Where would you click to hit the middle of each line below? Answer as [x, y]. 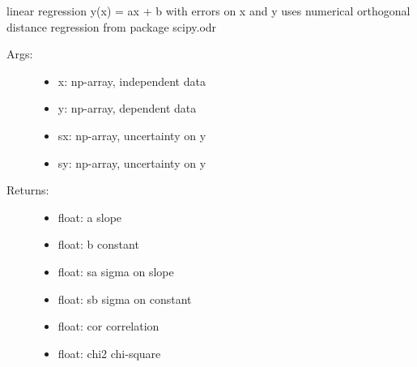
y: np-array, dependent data [127, 108]
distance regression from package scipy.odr [112, 26]
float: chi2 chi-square [109, 353]
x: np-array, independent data [132, 81]
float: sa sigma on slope [116, 271]
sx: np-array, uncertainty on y [132, 135]
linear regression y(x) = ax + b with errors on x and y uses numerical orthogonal [208, 11]
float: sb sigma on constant [125, 299]
